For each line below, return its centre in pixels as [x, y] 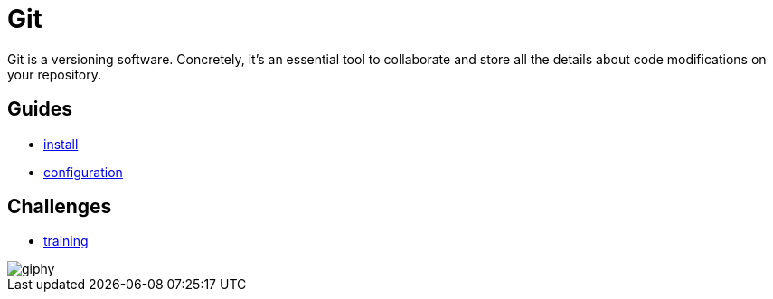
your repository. [55, 74]
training [66, 241]
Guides [40, 109]
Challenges [60, 207]
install [61, 144]
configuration [83, 172]
